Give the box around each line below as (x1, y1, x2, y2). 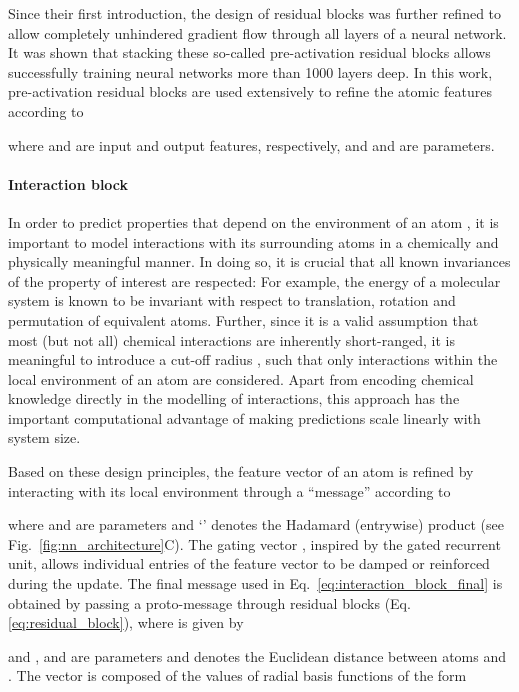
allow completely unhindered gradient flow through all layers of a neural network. (8, 22, 507, 43)
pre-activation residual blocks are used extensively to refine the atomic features (8, 81, 492, 102)
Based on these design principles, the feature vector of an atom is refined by (8, 461, 474, 482)
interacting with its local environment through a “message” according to (8, 480, 451, 501)
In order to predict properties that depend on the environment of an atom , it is (8, 211, 499, 232)
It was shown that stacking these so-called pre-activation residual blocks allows (8, 42, 491, 63)
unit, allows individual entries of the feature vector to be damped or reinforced (8, 553, 490, 574)
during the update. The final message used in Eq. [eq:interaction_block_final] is (8, 573, 503, 594)
